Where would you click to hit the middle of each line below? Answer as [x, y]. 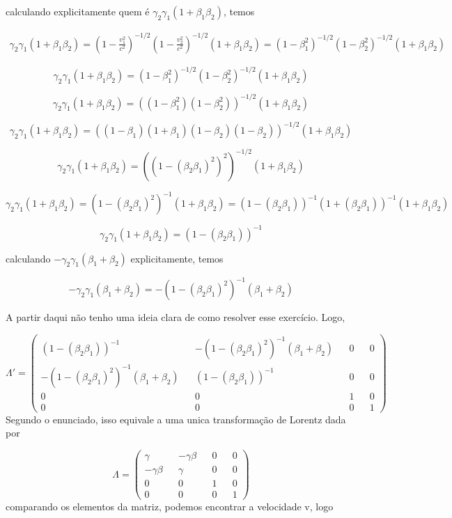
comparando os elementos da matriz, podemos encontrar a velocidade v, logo [170, 507]
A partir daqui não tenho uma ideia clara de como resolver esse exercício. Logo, [176, 317]
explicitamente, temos [177, 258]
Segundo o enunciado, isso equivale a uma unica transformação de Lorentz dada [176, 419]
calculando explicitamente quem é [78, 11]
